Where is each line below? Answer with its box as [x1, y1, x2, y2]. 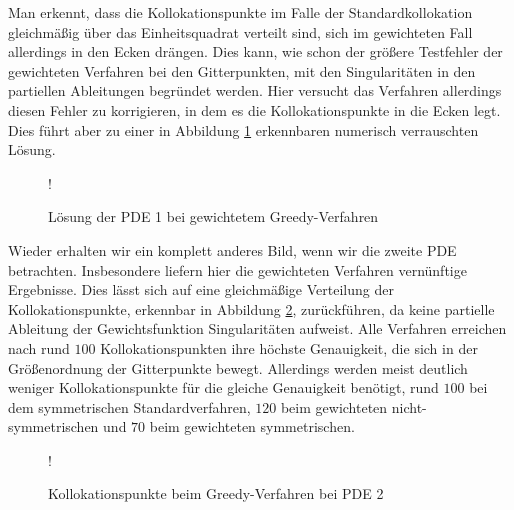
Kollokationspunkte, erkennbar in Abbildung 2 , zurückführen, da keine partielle [8, 298, 495, 319]
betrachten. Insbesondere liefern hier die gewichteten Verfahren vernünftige [8, 259, 467, 280]
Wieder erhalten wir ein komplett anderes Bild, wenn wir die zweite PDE [8, 239, 457, 260]
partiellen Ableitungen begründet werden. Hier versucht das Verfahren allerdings [8, 80, 502, 101]
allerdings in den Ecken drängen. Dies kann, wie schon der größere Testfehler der [8, 41, 503, 62]
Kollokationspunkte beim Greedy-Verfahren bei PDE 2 [48, 483, 384, 504]
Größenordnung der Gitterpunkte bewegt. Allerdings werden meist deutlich [8, 357, 468, 378]
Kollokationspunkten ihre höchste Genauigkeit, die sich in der [100, 337, 478, 358]
